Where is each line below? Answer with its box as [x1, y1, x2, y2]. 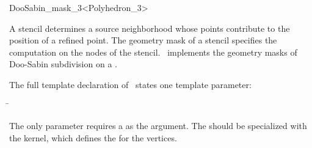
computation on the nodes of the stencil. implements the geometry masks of [9, 45, 297, 58]
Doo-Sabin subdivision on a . [9, 57, 117, 70]
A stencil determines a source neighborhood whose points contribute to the [9, 21, 290, 34]
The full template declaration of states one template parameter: [9, 78, 252, 91]
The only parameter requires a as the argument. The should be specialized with [9, 119, 307, 132]
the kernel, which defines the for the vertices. [9, 131, 177, 144]
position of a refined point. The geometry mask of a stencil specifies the [9, 34, 277, 46]
